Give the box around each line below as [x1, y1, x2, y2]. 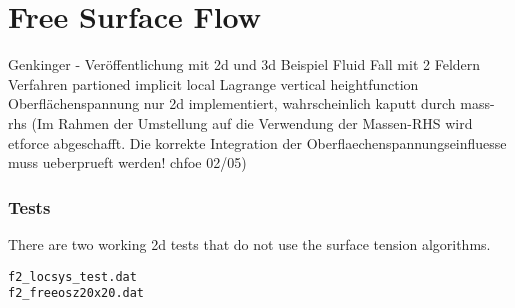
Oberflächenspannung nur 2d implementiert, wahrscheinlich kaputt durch [8, 93, 456, 114]
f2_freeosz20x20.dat [8, 286, 145, 301]
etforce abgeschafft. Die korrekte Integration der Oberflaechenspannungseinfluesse [8, 132, 507, 153]
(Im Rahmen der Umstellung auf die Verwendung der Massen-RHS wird [31, 112, 473, 133]
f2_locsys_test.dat [8, 269, 137, 284]
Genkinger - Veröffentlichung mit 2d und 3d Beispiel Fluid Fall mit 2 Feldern [8, 54, 481, 75]
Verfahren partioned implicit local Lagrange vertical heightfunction [8, 73, 419, 94]
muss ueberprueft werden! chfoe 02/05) [8, 152, 247, 173]
